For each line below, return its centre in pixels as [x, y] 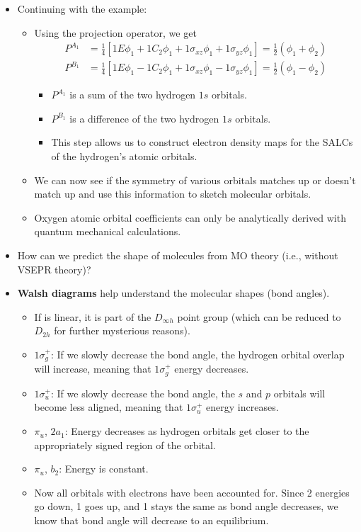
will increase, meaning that [93, 369]
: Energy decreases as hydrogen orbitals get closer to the [187, 431]
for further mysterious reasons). [122, 330]
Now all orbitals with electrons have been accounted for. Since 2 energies [192, 492]
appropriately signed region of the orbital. [125, 445]
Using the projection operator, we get [115, 32]
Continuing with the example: [82, 9]
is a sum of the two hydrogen [133, 95]
